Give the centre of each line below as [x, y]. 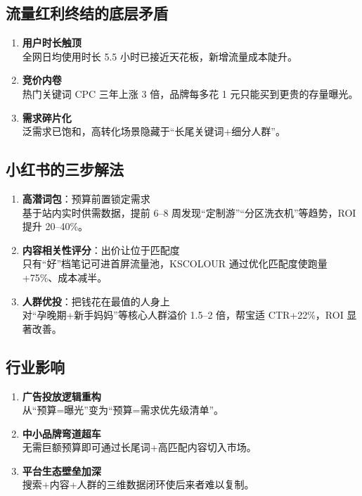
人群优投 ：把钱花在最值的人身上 [96, 301]
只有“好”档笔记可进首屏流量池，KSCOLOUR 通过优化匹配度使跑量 [175, 263]
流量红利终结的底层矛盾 [87, 13]
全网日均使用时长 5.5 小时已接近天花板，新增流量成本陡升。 [160, 56]
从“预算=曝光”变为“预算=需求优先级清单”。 [123, 410]
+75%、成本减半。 [65, 277]
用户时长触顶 [52, 43]
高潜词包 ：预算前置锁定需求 [86, 198]
